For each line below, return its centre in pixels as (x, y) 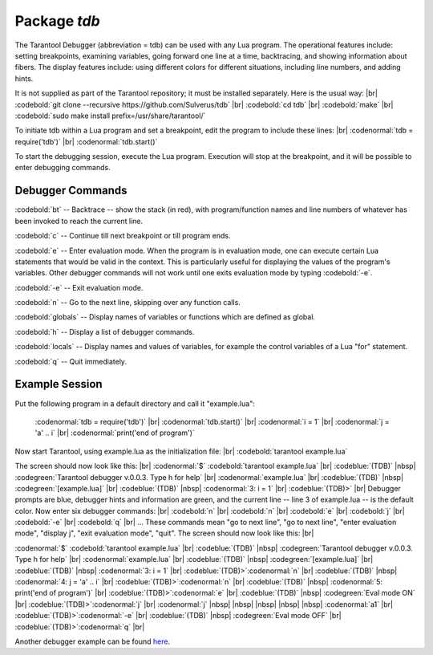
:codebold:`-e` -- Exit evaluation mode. (79, 287)
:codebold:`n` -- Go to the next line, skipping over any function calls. (127, 303)
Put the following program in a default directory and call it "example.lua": (135, 403)
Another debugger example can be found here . (93, 641)
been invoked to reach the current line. (79, 221)
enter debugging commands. (63, 168)
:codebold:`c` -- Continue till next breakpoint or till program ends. (123, 236)
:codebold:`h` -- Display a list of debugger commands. (105, 332)
